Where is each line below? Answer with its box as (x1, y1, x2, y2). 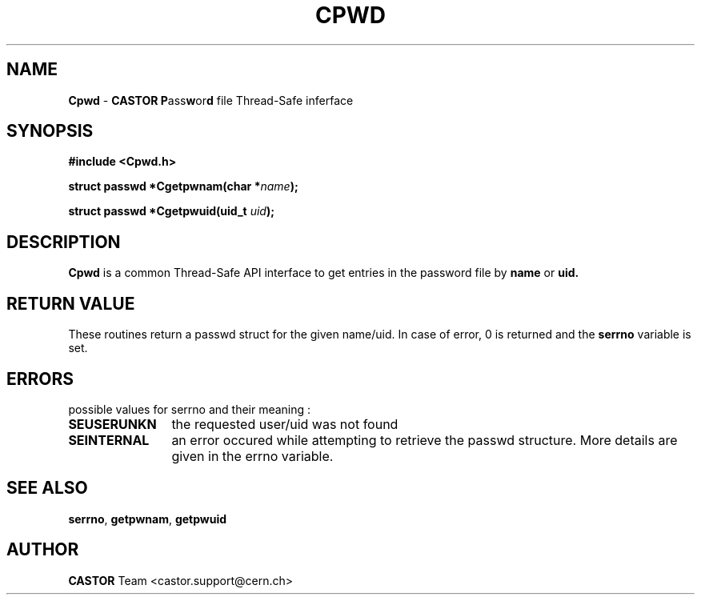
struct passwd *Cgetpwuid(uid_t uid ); (68, 204, 274, 218)
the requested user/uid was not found (171, 415, 399, 432)
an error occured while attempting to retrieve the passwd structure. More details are (171, 431, 678, 448)
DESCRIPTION (6, 231, 121, 252)
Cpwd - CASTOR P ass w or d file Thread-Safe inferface (68, 93, 354, 107)
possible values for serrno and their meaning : (68, 402, 311, 416)
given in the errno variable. (171, 447, 334, 464)
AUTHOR (6, 539, 79, 560)
